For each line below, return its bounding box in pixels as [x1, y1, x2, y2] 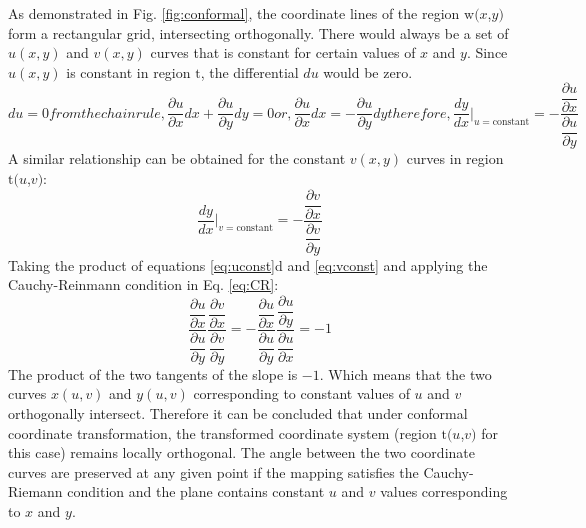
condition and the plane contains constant [67, 481, 325, 502]
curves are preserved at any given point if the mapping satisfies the [8, 461, 419, 482]
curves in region [406, 148, 504, 169]
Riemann [8, 481, 63, 502]
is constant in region [66, 61, 191, 82]
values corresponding [380, 481, 508, 502]
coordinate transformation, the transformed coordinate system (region [8, 422, 437, 443]
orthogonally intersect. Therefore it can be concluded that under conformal [8, 402, 468, 423]
